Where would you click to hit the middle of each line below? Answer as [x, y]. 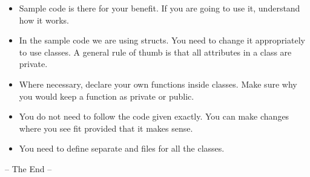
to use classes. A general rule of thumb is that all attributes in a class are [155, 52]
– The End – [28, 168]
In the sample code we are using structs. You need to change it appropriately [162, 40]
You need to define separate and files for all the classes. [122, 148]
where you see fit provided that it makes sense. [106, 128]
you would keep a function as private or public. [107, 96]
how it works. [44, 20]
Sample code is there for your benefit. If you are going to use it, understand [160, 8]
